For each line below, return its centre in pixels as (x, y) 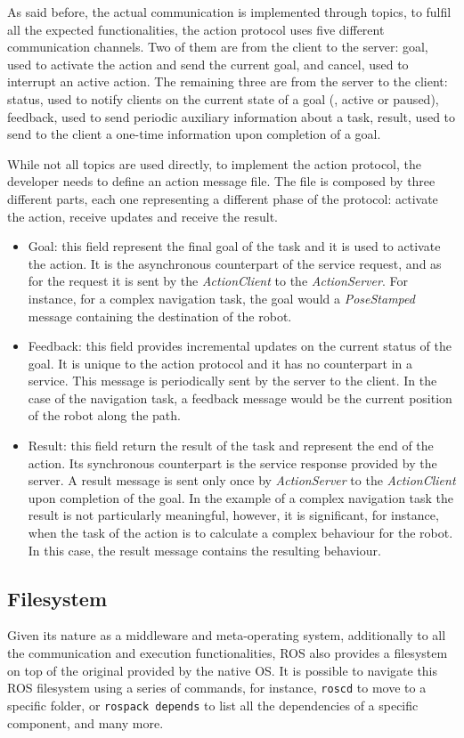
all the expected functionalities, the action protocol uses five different (196, 29)
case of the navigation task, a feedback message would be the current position (240, 397)
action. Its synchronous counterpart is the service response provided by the (232, 462)
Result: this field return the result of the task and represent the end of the (231, 446)
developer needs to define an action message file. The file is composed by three (221, 181)
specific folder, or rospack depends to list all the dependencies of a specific (213, 705)
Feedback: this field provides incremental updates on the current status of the (240, 346)
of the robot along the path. (104, 415)
